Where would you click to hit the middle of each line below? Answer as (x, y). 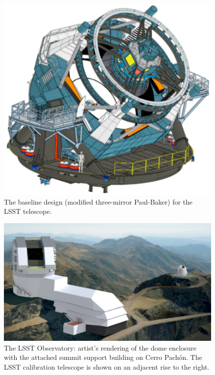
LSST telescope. (28, 211)
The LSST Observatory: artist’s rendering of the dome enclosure (100, 347)
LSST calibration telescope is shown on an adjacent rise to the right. (107, 366)
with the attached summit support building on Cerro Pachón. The (103, 357)
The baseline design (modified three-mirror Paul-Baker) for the (98, 201)
